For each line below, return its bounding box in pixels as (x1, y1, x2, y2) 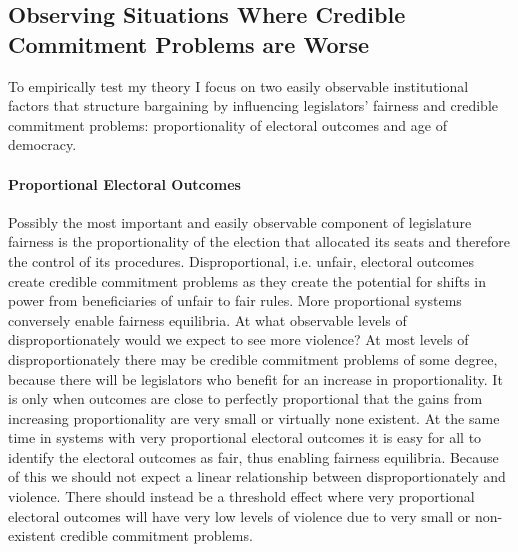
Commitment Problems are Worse (8, 28, 370, 59)
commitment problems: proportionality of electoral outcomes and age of (8, 114, 447, 135)
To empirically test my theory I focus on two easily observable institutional (8, 75, 469, 96)
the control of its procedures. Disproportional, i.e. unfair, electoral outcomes (8, 250, 474, 271)
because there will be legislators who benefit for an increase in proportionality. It (8, 368, 503, 389)
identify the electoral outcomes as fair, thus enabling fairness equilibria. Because (8, 446, 499, 467)
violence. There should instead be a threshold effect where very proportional (8, 486, 475, 507)
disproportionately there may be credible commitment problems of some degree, (8, 348, 498, 369)
